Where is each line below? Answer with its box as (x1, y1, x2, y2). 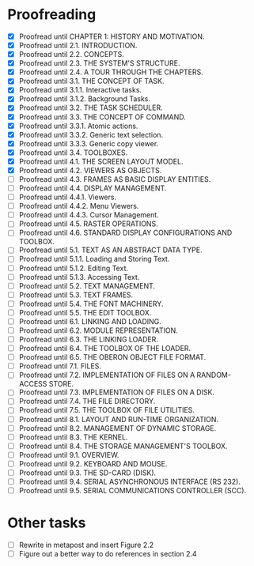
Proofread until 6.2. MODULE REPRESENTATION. (18, 326, 179, 335)
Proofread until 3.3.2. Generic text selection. (18, 130, 164, 139)
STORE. (48, 379, 74, 389)
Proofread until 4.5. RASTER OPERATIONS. (18, 219, 159, 228)
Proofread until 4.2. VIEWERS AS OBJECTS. (18, 165, 162, 175)
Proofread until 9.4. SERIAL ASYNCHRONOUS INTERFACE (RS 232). (18, 477, 241, 486)
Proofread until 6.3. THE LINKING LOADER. (18, 334, 159, 344)
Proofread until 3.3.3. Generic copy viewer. (18, 138, 159, 148)
